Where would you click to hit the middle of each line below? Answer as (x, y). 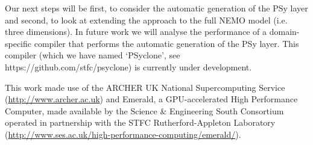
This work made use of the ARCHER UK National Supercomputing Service (145, 87)
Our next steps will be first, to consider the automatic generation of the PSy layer (156, 8)
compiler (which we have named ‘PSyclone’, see (93, 55)
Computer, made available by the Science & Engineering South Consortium (144, 110)
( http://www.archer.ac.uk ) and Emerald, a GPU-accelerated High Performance (151, 99)
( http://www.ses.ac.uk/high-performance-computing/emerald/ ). (123, 134)
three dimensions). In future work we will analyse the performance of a (136, 32)
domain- (284, 32)
